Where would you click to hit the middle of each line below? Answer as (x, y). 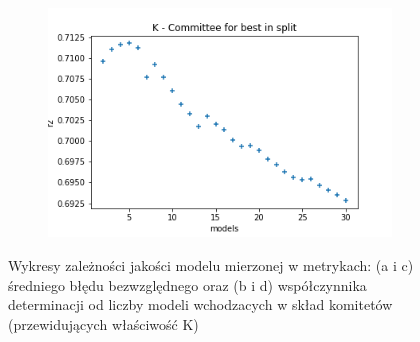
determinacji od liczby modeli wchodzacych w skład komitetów (200, 304)
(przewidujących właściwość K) (103, 323)
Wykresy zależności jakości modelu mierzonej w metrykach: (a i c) (211, 264)
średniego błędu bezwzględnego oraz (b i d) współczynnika (187, 284)
